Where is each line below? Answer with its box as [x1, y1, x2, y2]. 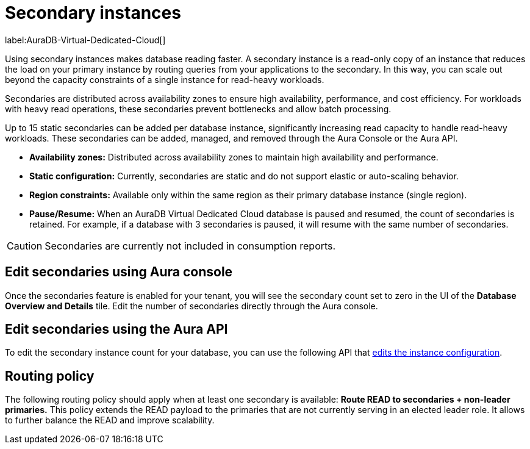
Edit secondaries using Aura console [5, 264, 233, 280]
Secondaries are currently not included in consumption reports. [45, 239, 336, 252]
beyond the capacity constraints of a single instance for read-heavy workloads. [5, 74, 324, 85]
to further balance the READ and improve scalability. [5, 415, 215, 426]
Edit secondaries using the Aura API [5, 321, 228, 337]
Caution [7, 239, 43, 252]
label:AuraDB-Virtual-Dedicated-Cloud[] [5, 34, 166, 45]
